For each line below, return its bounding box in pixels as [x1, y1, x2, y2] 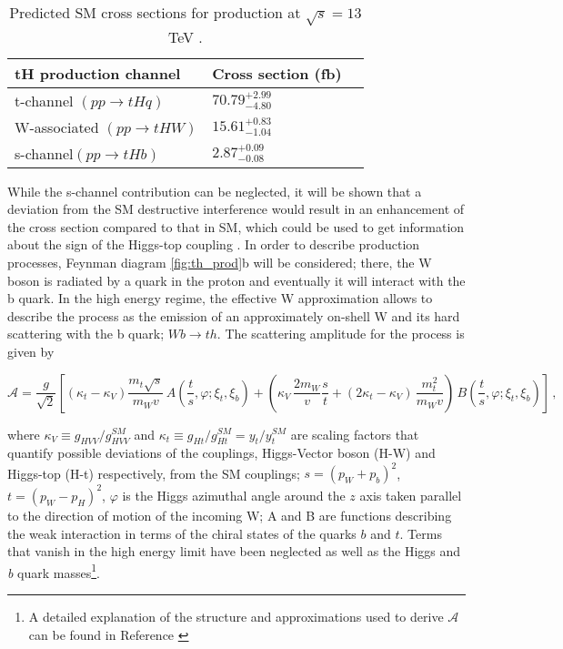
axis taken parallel [359, 485, 462, 504]
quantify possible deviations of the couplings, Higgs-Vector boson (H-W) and [7, 443, 436, 462]
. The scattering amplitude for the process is [216, 324, 465, 343]
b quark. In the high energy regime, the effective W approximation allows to [7, 289, 433, 308]
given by [7, 341, 55, 360]
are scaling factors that [290, 424, 419, 443]
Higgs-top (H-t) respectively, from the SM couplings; [7, 463, 300, 482]
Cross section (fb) [212, 62, 342, 84]
